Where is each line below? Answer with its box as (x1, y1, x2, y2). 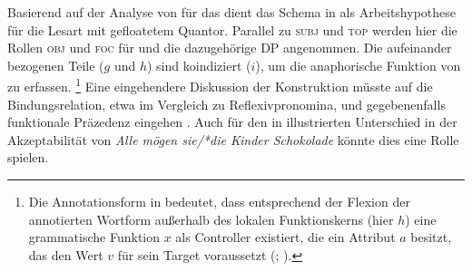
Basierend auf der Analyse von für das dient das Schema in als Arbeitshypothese (7, 3, 457, 21)
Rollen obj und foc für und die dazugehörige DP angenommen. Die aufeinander (7, 38, 452, 57)
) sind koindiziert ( (147, 55, 251, 74)
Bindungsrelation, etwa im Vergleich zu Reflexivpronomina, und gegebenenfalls (7, 94, 446, 113)
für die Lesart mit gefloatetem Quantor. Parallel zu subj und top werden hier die (7, 20, 457, 39)
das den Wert (28, 245, 103, 264)
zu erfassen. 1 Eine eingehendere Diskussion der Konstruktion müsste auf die (7, 74, 433, 96)
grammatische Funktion (28, 227, 161, 247)
